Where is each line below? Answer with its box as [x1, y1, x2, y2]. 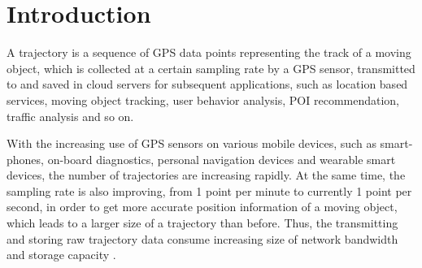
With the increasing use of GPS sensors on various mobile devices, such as [7, 135, 376, 152]
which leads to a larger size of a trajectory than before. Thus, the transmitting [7, 214, 398, 231]
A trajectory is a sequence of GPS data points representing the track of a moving [7, 44, 411, 61]
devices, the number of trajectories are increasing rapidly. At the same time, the [7, 166, 406, 184]
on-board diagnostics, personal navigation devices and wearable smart [47, 150, 396, 167]
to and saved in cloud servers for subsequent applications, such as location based [7, 76, 408, 93]
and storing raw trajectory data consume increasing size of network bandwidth [7, 230, 398, 247]
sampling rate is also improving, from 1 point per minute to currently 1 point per [7, 182, 412, 199]
